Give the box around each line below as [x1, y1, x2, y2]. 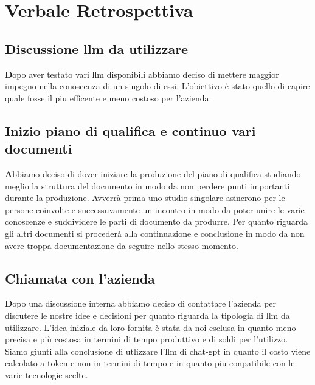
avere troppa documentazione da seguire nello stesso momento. [5, 239, 238, 251]
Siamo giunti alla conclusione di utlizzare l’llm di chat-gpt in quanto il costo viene [5, 344, 311, 357]
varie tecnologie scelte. [5, 368, 88, 381]
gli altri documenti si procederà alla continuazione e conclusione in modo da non [5, 227, 305, 239]
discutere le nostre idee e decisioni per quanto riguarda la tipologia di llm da [5, 308, 290, 321]
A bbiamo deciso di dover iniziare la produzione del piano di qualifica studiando [5, 167, 301, 180]
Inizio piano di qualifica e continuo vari [5, 121, 256, 140]
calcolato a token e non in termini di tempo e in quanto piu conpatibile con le [5, 356, 295, 369]
